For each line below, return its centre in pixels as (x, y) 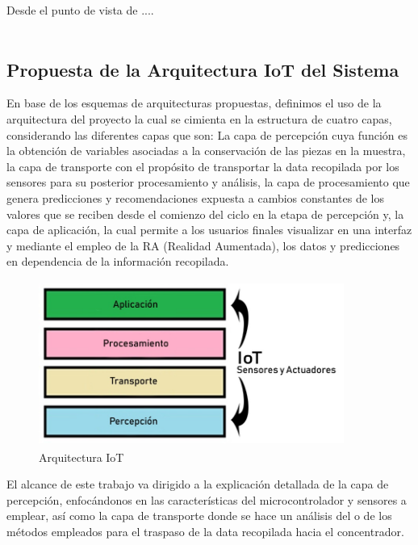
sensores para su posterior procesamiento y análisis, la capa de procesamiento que (208, 182)
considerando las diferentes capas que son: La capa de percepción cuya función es (207, 134)
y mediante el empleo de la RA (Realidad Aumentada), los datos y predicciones (203, 245)
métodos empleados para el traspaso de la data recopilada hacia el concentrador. (205, 531)
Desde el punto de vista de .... (80, 10)
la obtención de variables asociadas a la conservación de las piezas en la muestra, (206, 151)
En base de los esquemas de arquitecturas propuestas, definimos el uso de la (194, 103)
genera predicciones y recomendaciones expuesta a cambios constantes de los (196, 197)
